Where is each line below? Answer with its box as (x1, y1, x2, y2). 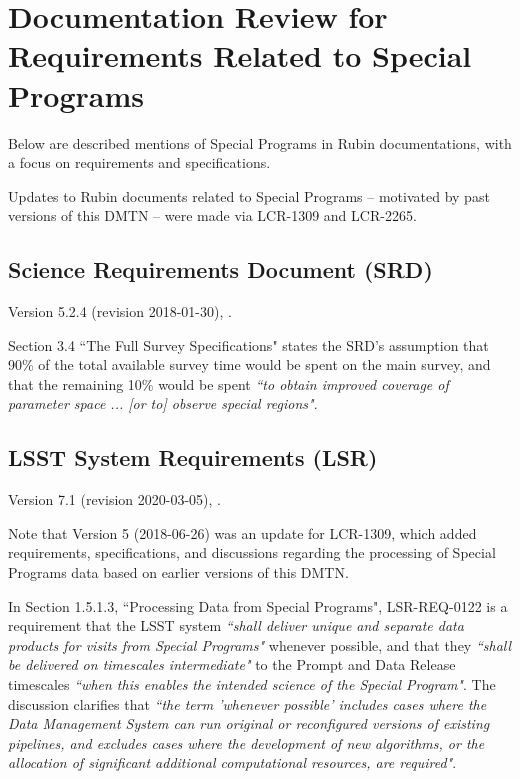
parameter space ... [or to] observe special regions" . (8, 393, 318, 414)
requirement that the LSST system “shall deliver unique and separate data (8, 615, 464, 636)
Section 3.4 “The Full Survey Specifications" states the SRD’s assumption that (8, 334, 489, 355)
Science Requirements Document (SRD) (8, 254, 433, 285)
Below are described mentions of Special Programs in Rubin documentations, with (8, 132, 512, 153)
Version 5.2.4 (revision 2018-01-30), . (8, 301, 232, 322)
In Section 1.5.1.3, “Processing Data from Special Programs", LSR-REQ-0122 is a (8, 595, 508, 616)
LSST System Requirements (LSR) (8, 442, 378, 473)
